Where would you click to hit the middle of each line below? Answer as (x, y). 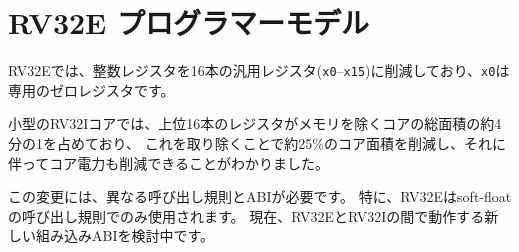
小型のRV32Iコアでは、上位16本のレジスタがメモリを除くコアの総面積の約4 (255, 123)
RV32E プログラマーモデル (189, 22)
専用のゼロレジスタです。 (91, 89)
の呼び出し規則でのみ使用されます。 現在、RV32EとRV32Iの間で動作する (246, 215)
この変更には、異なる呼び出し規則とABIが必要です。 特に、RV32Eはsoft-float (260, 196)
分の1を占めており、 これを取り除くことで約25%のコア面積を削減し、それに (257, 142)
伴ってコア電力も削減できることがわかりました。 (169, 162)
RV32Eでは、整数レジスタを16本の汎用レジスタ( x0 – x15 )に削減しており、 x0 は (259, 70)
